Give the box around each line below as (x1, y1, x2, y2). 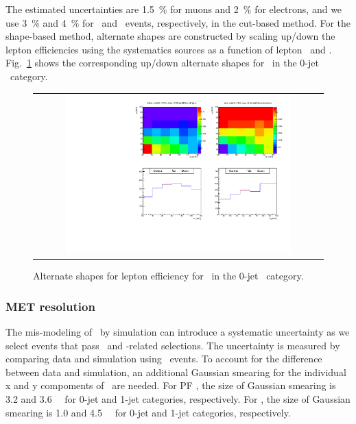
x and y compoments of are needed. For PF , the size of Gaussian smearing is (5, 378, 336, 392)
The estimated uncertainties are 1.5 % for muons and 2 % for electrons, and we (5, 2, 342, 16)
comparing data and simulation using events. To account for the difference (5, 351, 322, 366)
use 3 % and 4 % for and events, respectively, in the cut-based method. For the (5, 15, 351, 29)
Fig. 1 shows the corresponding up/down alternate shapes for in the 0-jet (5, 55, 319, 70)
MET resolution (5, 297, 95, 314)
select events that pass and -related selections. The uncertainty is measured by (5, 338, 340, 352)
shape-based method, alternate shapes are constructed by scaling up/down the (5, 29, 335, 43)
